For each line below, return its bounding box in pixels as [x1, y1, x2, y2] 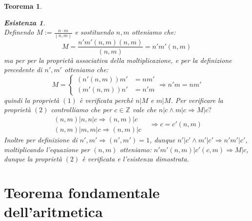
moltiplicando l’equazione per [4, 144, 90, 154]
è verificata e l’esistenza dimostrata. [82, 154, 189, 164]
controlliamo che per [51, 104, 112, 115]
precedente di [4, 64, 42, 75]
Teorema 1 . [4, 1, 42, 11]
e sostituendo [75, 27, 114, 37]
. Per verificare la [171, 95, 223, 105]
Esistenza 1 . [4, 17, 45, 27]
